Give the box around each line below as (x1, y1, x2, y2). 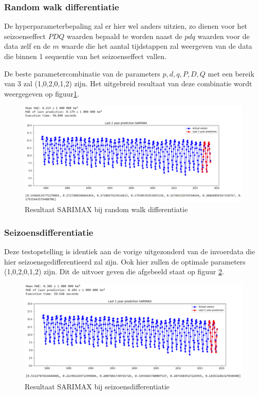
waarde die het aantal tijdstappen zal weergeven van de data (61, 41, 252, 51)
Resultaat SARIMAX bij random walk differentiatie (25, 204, 188, 215)
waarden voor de (197, 30, 250, 41)
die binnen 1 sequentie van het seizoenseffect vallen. (4, 51, 166, 61)
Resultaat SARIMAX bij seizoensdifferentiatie (25, 381, 170, 391)
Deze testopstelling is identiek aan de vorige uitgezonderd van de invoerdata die (4, 246, 255, 256)
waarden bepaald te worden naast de (67, 30, 182, 41)
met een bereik (208, 68, 254, 79)
